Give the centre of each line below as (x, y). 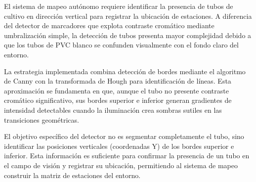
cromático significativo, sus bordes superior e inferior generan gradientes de (118, 100)
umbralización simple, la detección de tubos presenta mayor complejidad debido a (128, 35)
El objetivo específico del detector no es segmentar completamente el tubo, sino (124, 136)
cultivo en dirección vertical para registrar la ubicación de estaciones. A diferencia (128, 16)
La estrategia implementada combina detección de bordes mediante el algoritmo (125, 71)
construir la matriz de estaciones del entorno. (72, 175)
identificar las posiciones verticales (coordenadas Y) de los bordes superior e (119, 146)
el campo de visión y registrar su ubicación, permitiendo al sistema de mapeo (121, 165)
